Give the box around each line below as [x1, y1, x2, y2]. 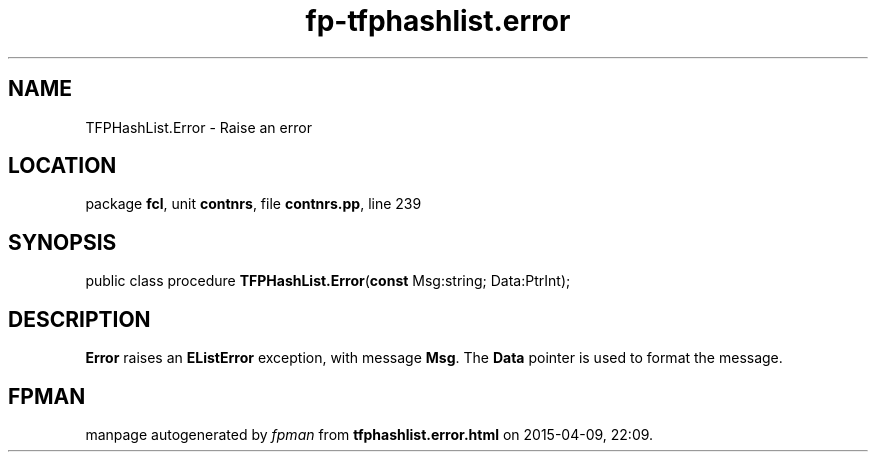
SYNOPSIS [8, 229, 117, 255]
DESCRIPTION [8, 306, 151, 332]
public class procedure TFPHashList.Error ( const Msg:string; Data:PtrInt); [85, 272, 571, 290]
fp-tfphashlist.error [305, 4, 571, 38]
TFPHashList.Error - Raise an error [85, 118, 312, 136]
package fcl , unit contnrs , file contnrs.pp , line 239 [85, 195, 422, 213]
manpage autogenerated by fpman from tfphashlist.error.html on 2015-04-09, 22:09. [85, 425, 654, 443]
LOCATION [8, 153, 117, 179]
